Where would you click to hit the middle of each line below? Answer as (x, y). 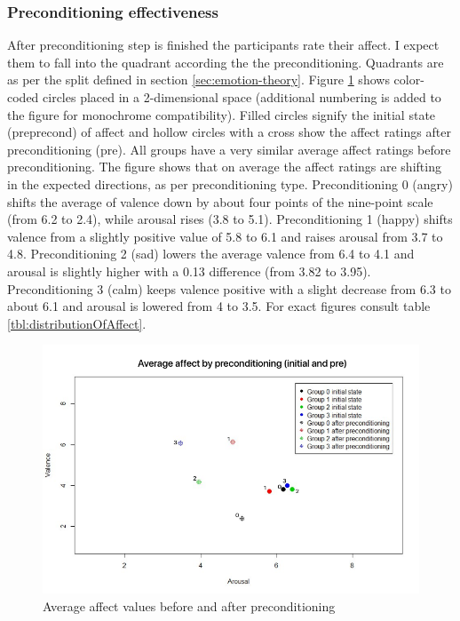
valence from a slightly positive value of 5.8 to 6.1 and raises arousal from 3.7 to (225, 236)
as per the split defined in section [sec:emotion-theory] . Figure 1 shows (198, 80)
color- (409, 80)
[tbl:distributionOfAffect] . (77, 323)
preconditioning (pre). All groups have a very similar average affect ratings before (229, 149)
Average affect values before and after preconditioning (189, 605)
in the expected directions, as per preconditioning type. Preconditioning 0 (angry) (230, 183)
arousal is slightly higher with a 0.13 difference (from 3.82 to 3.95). (189, 271)
